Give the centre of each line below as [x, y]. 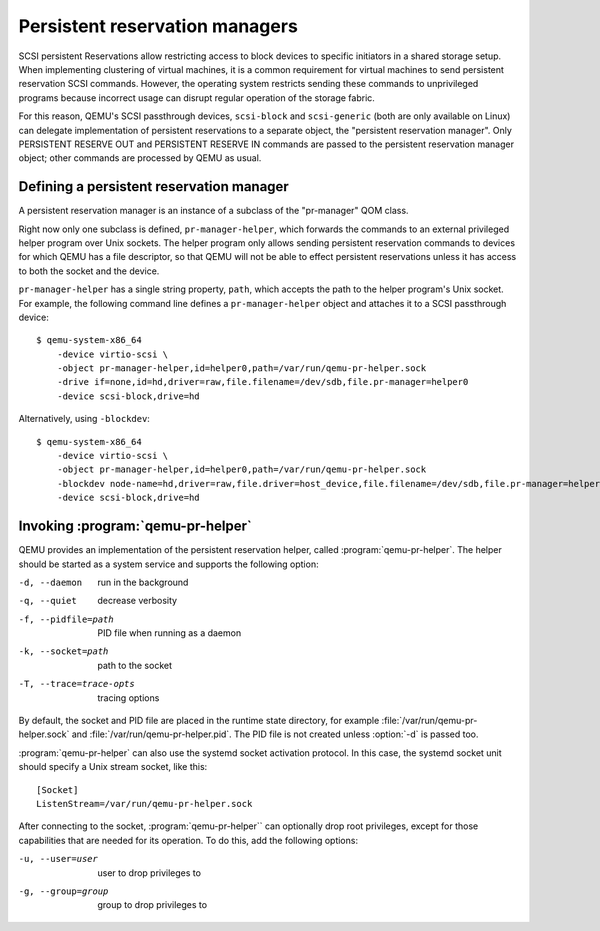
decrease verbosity [137, 601]
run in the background [143, 582]
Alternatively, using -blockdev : [84, 419]
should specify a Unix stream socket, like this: [113, 767]
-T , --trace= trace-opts [76, 684]
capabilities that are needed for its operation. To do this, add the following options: [188, 840]
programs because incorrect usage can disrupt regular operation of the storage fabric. [196, 97]
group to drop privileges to [152, 905]
